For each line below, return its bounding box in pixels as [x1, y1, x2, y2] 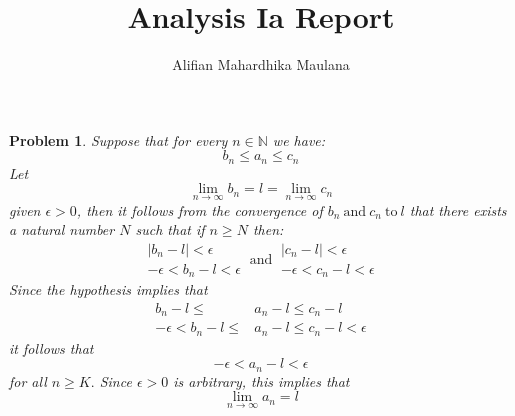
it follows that [9, 337, 94, 358]
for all [9, 370, 47, 391]
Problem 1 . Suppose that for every [9, 129, 228, 150]
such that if [135, 219, 205, 240]
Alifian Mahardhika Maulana [172, 54, 350, 75]
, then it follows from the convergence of [76, 199, 323, 220]
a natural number [9, 219, 115, 240]
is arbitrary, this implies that [173, 370, 350, 391]
